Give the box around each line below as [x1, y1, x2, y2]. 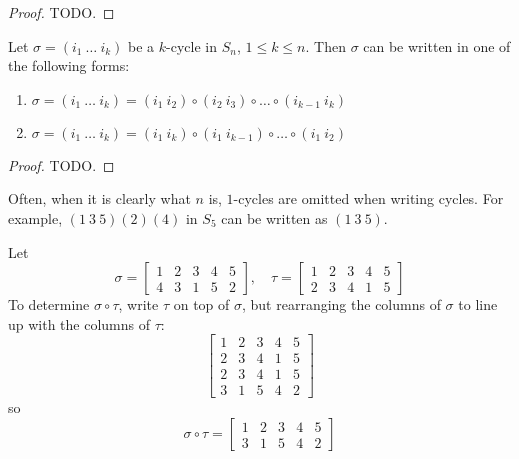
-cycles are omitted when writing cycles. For [233, 188, 504, 209]
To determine [8, 294, 90, 315]
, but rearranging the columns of [242, 294, 441, 315]
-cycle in [166, 35, 217, 56]
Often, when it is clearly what [8, 188, 191, 209]
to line [458, 294, 498, 315]
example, [8, 207, 63, 228]
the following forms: [8, 55, 130, 76]
